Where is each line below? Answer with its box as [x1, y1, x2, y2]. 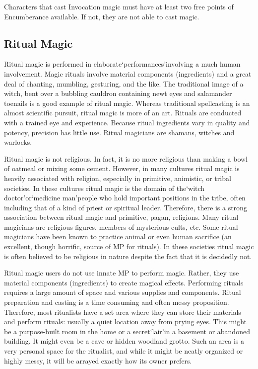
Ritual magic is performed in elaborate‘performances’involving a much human [4, 59, 241, 69]
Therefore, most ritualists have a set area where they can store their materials [4, 306, 241, 317]
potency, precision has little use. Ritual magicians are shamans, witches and [4, 127, 235, 137]
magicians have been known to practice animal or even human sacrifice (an [4, 231, 232, 242]
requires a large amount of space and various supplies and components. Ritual [4, 287, 241, 297]
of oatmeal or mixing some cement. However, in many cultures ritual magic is [4, 163, 240, 174]
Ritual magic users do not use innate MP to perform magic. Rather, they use [4, 268, 239, 278]
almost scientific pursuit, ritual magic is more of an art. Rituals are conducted [4, 107, 242, 118]
